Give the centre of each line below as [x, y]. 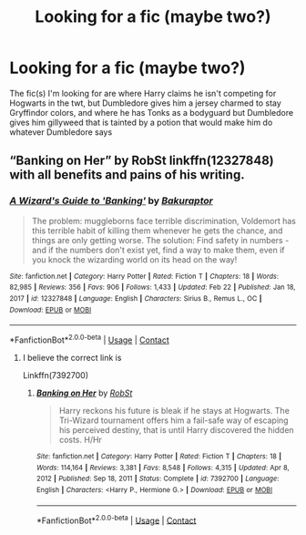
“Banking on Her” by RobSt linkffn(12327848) [142, 161]
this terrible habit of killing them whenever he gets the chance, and [157, 231]
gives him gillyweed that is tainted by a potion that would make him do [141, 122]
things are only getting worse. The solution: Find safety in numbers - [160, 240]
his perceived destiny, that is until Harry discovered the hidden [176, 429]
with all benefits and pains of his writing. [127, 175]
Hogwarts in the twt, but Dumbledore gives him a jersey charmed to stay [146, 103]
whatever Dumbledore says [61, 132]
